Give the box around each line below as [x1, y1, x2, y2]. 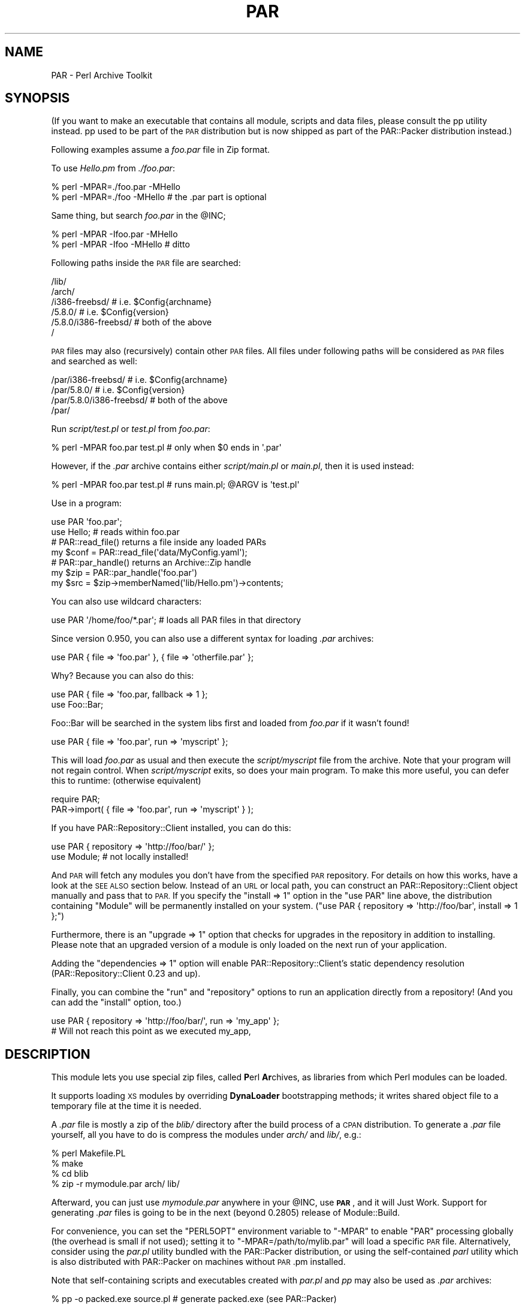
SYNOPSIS [5, 90, 70, 106]
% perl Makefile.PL [51, 1148, 126, 1159]
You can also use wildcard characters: [51, 596, 202, 607]
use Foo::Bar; [51, 699, 104, 710]
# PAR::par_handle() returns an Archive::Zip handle [51, 557, 251, 568]
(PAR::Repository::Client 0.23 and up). [51, 968, 201, 979]
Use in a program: [51, 498, 122, 509]
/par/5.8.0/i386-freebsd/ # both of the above [51, 395, 228, 406]
